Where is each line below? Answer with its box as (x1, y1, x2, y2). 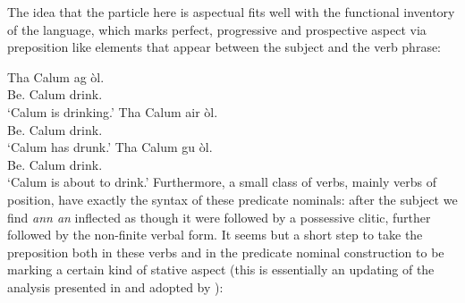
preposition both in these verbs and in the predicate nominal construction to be (7, 242, 444, 261)
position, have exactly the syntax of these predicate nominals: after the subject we (7, 189, 458, 208)
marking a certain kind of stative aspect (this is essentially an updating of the (7, 260, 435, 279)
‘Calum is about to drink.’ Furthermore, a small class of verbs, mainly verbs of (7, 173, 437, 191)
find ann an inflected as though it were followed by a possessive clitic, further (7, 207, 431, 226)
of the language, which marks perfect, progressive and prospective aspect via (7, 20, 427, 38)
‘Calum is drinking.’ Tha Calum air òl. (7, 102, 218, 121)
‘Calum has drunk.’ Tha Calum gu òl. (7, 138, 213, 156)
